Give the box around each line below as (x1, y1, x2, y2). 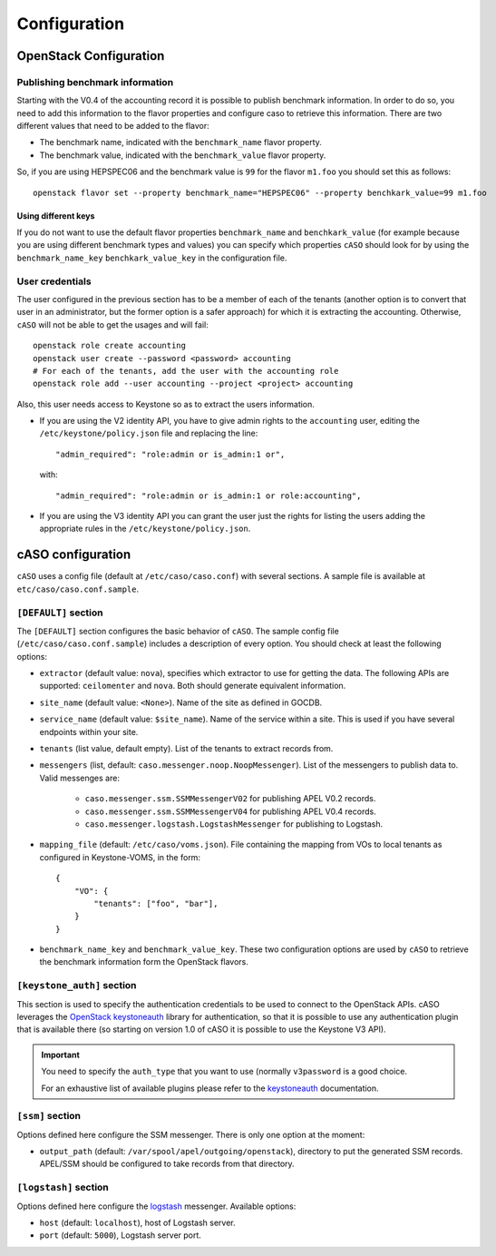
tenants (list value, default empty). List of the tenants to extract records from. (39, 743, 334, 753)
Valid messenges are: (39, 772, 120, 783)
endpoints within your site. (39, 726, 139, 737)
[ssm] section (16, 1110, 82, 1123)
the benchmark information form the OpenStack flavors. (39, 957, 249, 967)
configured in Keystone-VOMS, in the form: (39, 851, 201, 862)
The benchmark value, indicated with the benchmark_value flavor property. (39, 150, 326, 161)
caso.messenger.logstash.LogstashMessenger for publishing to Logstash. (84, 818, 384, 829)
